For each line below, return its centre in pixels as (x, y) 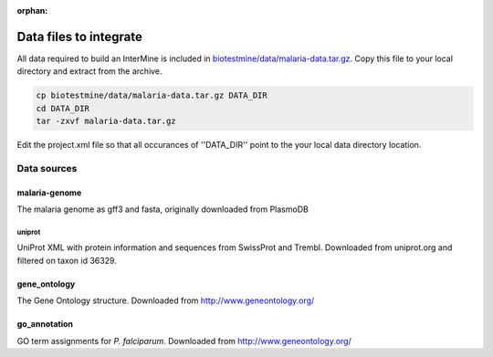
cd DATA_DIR (63, 108)
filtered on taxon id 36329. (67, 260)
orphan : (32, 10)
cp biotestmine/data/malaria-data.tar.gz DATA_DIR (152, 95)
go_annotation (45, 324)
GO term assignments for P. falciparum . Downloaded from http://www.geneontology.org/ (184, 341)
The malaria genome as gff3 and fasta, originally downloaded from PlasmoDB (163, 209)
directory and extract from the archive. (90, 71)
